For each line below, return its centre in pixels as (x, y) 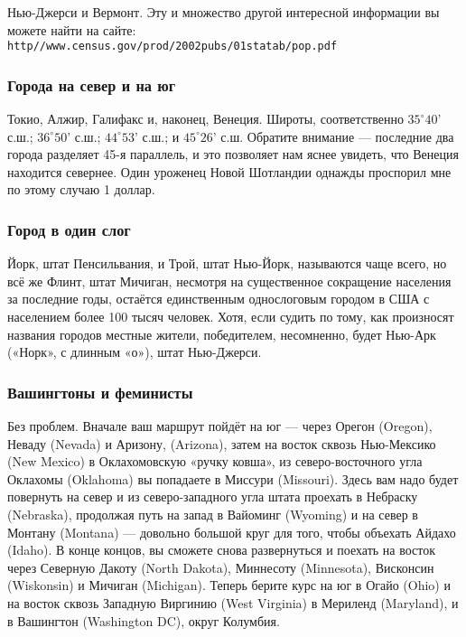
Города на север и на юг (92, 84)
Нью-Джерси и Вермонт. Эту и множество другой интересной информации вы (224, 12)
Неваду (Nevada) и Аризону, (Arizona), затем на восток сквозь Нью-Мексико (222, 443)
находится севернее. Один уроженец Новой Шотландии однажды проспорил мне (229, 171)
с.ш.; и (161, 136)
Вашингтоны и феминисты (100, 392)
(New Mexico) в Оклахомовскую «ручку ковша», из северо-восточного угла (215, 461)
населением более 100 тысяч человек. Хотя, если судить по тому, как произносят (231, 317)
